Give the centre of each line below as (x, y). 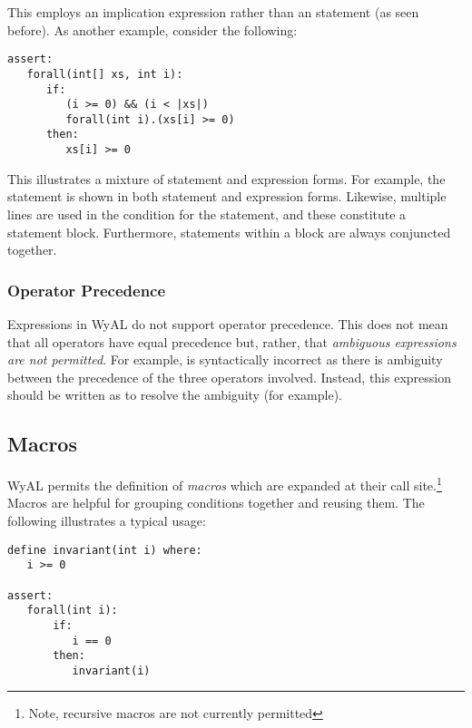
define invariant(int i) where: (105, 550)
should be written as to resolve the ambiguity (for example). (175, 395)
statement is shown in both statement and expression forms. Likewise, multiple (227, 196)
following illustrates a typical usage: (107, 520)
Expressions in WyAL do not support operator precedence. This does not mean (228, 323)
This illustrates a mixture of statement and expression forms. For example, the (226, 178)
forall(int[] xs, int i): (105, 74)
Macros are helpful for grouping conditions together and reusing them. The (216, 503)
